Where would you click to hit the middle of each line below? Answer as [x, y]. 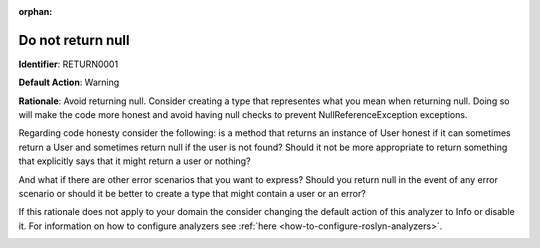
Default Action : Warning [69, 82]
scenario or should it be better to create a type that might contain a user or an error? [192, 194]
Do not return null [74, 40]
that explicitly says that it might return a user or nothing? [134, 161]
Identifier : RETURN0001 [68, 64]
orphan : [35, 11]
